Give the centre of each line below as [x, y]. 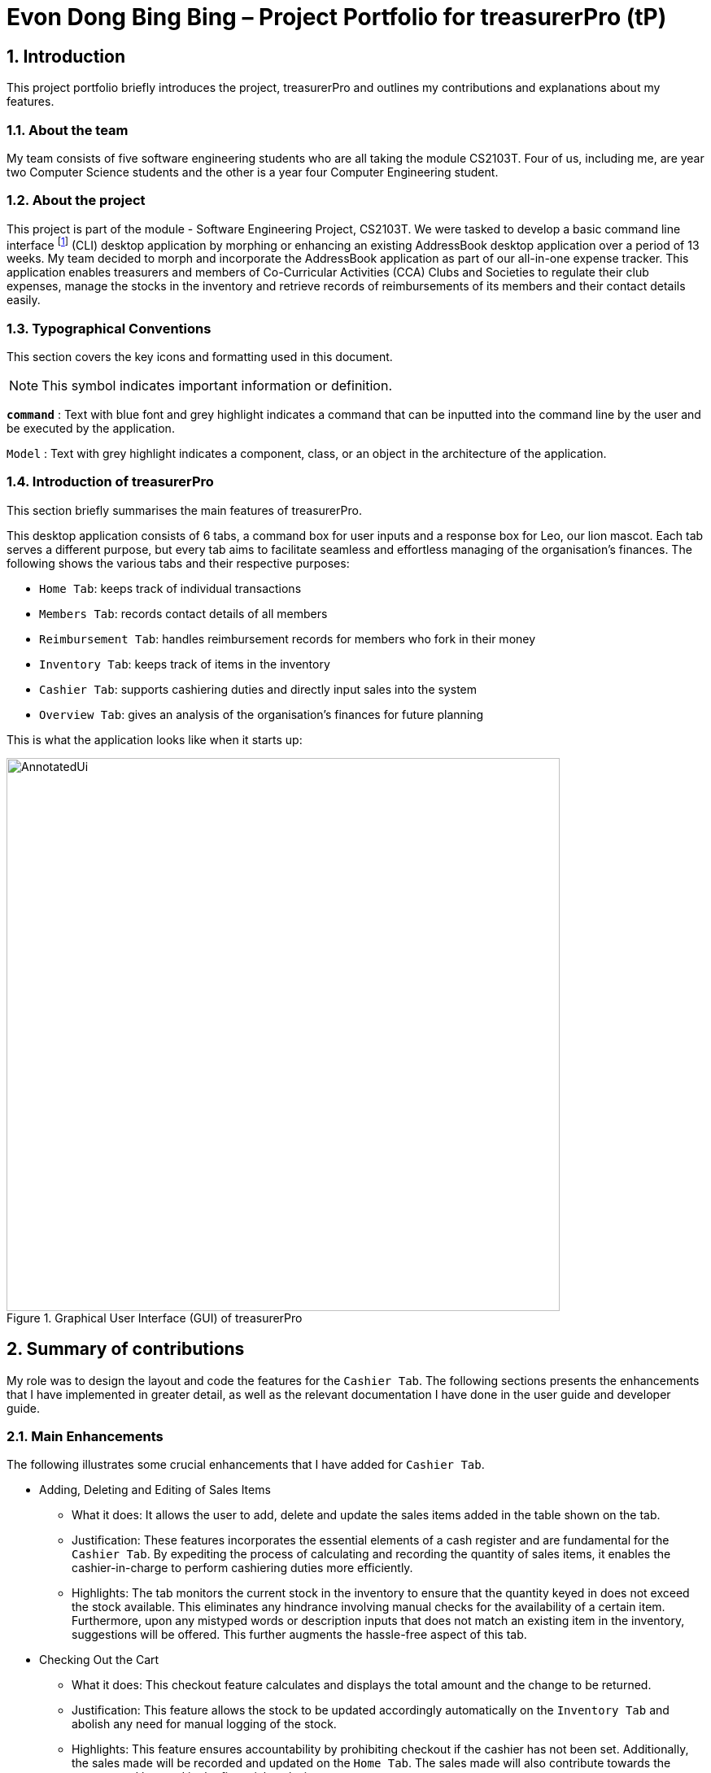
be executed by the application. [91, 429]
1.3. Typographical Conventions [109, 328]
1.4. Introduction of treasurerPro [110, 482]
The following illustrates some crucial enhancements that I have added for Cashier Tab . [246, 1465]
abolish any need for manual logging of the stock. [204, 1724]
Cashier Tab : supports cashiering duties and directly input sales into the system [258, 689]
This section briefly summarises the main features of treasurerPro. [184, 510]
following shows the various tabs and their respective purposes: [178, 563]
